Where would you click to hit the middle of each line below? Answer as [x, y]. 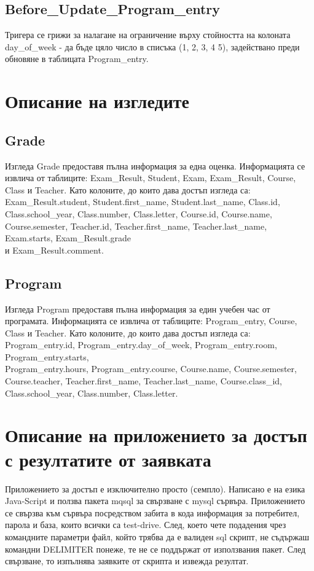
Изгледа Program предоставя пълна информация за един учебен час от [138, 309]
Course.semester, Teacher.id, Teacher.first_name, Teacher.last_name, [136, 226]
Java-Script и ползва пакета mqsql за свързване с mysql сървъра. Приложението [155, 501]
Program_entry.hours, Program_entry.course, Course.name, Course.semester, [151, 369]
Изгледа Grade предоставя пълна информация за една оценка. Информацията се [155, 165]
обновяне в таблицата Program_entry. [77, 59]
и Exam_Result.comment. [54, 250]
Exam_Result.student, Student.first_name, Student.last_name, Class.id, [143, 202]
